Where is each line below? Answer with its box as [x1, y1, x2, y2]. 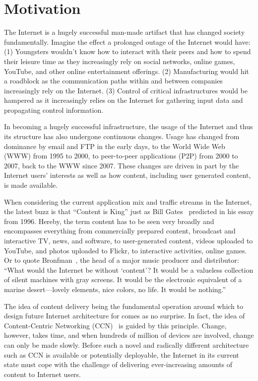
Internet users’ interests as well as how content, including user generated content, [4, 170, 251, 180]
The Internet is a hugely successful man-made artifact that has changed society [4, 27, 245, 37]
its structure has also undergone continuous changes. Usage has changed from [4, 131, 240, 142]
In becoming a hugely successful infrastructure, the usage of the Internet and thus [4, 121, 253, 132]
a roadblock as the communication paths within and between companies [4, 76, 223, 86]
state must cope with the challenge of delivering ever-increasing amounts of [4, 359, 233, 370]
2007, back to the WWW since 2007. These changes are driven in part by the [4, 160, 239, 170]
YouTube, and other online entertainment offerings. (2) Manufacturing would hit [4, 66, 249, 76]
